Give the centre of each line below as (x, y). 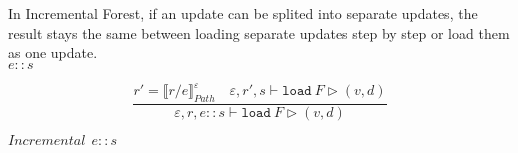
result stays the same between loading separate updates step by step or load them (259, 32)
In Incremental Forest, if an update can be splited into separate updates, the (243, 13)
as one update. (53, 52)
